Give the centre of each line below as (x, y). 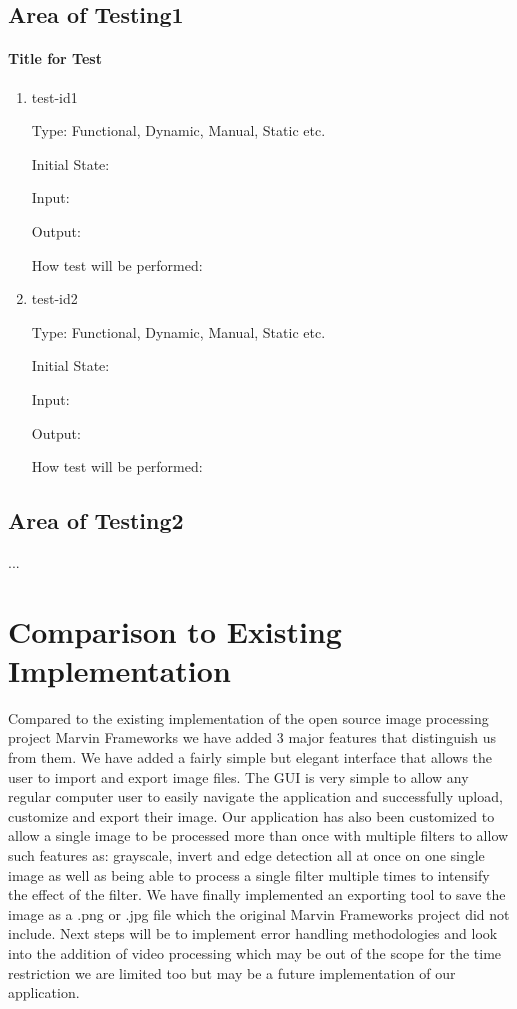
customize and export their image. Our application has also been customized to (251, 815)
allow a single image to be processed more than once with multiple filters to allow (258, 835)
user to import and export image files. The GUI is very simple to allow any (238, 776)
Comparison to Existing (175, 630)
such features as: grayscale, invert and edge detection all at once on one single (246, 854)
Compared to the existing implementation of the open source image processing (248, 717)
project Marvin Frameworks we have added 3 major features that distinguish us (252, 737)
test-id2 (54, 298)
